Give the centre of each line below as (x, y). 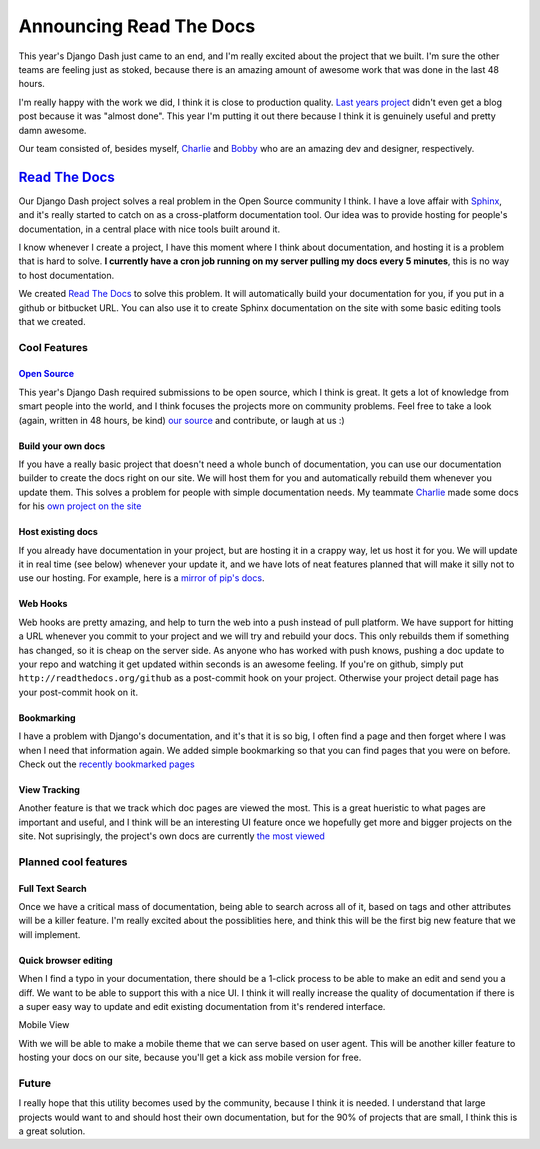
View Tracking (49, 789)
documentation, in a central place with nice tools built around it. (149, 229)
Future (35, 1083)
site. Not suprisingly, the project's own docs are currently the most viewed (171, 836)
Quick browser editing (66, 960)
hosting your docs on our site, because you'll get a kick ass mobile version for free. (190, 1057)
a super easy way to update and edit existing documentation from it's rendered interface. (202, 1006)
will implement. (49, 934)
